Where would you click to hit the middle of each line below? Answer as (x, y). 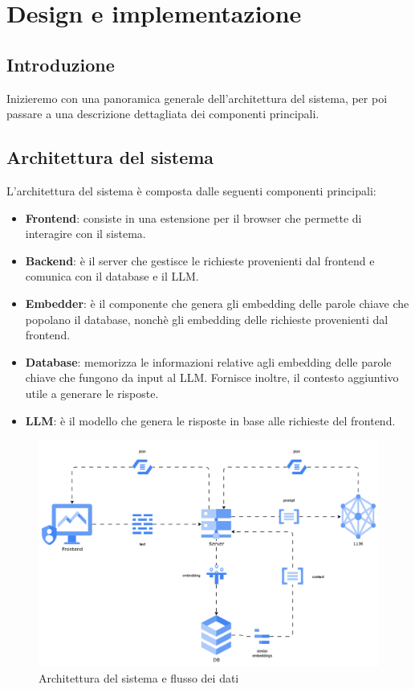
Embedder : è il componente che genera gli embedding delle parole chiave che (217, 303)
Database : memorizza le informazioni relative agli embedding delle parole (208, 361)
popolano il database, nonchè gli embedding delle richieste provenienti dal (207, 319)
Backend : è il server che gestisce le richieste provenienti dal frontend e (200, 260)
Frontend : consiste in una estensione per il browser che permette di (193, 217)
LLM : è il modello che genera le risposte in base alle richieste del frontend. (210, 420)
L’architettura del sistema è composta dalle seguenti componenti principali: (191, 190)
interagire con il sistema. (85, 234)
